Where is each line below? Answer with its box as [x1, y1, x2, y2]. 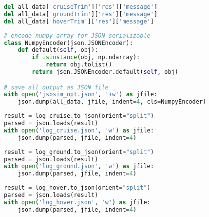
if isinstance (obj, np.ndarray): [32, 54, 140, 61]
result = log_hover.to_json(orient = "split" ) [4, 184, 151, 192]
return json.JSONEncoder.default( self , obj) [32, 68, 178, 75]
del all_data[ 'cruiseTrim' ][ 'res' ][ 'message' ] [4, 3, 158, 10]
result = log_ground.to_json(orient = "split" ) [4, 148, 154, 155]
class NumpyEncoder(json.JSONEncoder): [4, 39, 133, 46]
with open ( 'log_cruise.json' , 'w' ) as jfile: [4, 127, 154, 134]
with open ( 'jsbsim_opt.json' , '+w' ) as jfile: [4, 91, 158, 98]
